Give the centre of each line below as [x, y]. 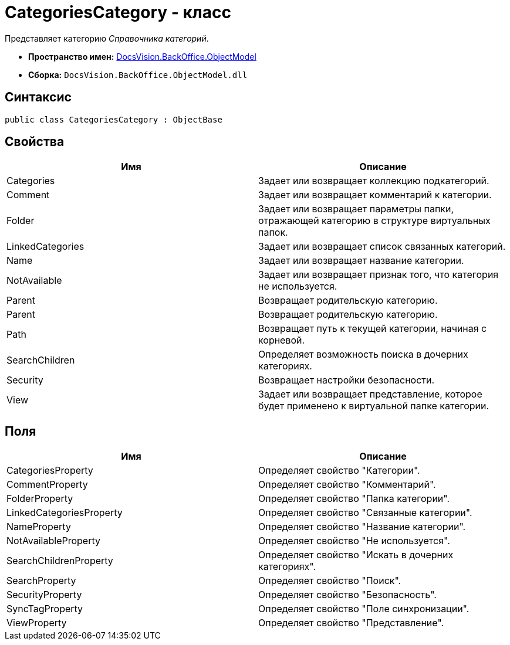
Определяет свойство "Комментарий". [347, 485]
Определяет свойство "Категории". [339, 471]
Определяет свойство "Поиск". [330, 581]
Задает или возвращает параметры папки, [356, 209]
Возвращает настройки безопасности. [347, 380]
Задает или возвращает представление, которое [370, 394]
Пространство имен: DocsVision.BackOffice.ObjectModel [142, 56]
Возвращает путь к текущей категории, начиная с [373, 329]
